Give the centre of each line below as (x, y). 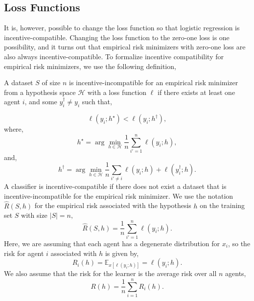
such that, (97, 102)
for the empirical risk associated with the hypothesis (113, 205)
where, (14, 129)
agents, (236, 273)
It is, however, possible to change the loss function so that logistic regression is (122, 28)
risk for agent (24, 253)
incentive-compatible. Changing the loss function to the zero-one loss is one (117, 37)
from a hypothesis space (40, 92)
